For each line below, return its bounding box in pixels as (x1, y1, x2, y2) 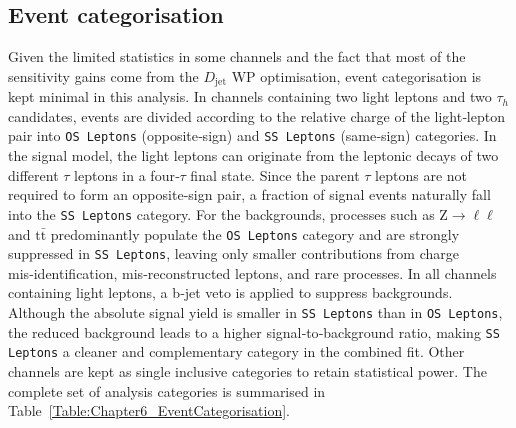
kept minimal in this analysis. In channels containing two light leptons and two (8, 86, 492, 107)
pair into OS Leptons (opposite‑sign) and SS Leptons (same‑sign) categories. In (8, 125, 497, 146)
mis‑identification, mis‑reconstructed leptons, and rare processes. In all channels (8, 262, 497, 283)
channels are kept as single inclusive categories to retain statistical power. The (8, 361, 487, 381)
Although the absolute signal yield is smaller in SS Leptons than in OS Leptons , (8, 302, 503, 323)
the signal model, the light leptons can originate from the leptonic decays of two (8, 145, 499, 166)
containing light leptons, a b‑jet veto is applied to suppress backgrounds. (8, 282, 453, 303)
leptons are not (375, 164, 468, 185)
